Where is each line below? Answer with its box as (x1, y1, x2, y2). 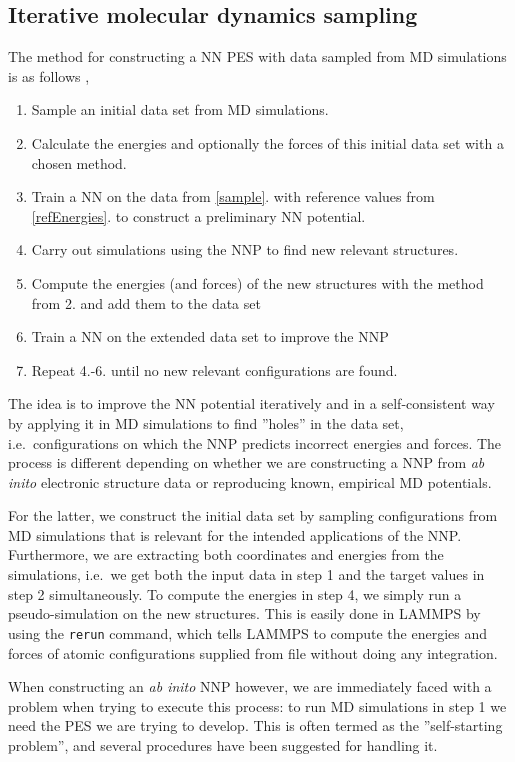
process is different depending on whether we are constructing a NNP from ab (8, 452, 485, 473)
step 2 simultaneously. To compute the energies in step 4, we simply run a (8, 583, 462, 604)
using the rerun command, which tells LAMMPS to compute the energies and (8, 622, 487, 643)
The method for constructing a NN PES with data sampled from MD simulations (8, 46, 507, 67)
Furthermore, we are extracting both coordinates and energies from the (8, 544, 444, 565)
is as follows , (8, 65, 90, 86)
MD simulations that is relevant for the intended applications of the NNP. (8, 524, 462, 545)
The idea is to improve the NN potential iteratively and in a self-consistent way (8, 393, 495, 414)
